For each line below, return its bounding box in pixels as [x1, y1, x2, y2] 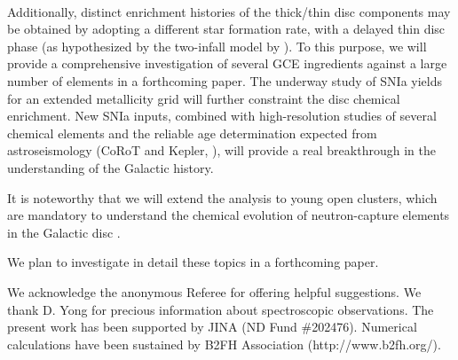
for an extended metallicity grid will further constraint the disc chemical [7, 89, 400, 107]
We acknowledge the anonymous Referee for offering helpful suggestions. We [7, 282, 422, 301]
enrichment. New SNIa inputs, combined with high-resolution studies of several [7, 106, 437, 125]
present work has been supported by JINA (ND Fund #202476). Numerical [7, 317, 417, 336]
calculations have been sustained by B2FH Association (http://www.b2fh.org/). [7, 334, 441, 353]
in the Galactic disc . [7, 223, 121, 241]
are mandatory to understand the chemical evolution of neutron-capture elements [7, 206, 450, 224]
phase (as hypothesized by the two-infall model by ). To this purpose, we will [7, 36, 427, 55]
